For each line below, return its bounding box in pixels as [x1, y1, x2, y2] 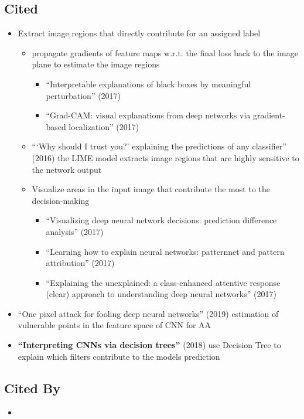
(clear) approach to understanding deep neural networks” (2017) [46, 288, 276, 300]
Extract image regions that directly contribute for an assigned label [18, 27, 261, 39]
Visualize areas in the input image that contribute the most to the [32, 183, 270, 195]
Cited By [4, 379, 60, 397]
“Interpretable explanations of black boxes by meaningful [46, 77, 251, 90]
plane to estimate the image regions [32, 58, 160, 70]
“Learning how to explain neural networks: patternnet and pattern [46, 245, 285, 257]
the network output [32, 163, 102, 175]
